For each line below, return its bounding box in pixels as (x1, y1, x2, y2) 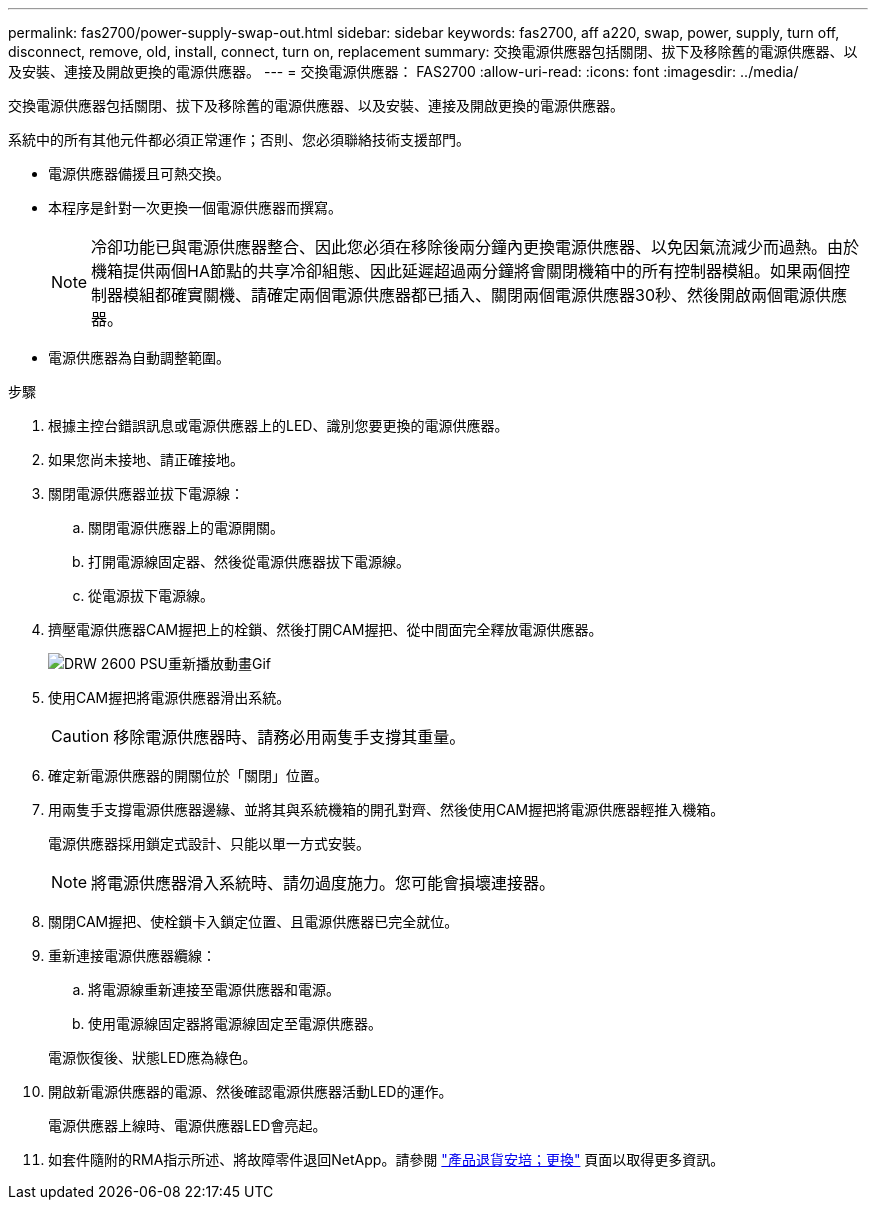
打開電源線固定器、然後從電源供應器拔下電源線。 (88, 553, 410, 570)
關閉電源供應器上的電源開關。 (88, 519, 284, 536)
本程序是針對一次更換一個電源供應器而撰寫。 (48, 199, 342, 216)
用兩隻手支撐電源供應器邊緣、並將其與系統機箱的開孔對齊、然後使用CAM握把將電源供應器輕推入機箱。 (48, 801, 725, 818)
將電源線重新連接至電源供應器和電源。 (88, 981, 340, 998)
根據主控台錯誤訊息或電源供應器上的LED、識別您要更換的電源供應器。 (48, 417, 509, 434)
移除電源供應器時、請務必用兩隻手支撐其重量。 (113, 727, 466, 747)
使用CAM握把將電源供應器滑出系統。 (48, 689, 291, 706)
